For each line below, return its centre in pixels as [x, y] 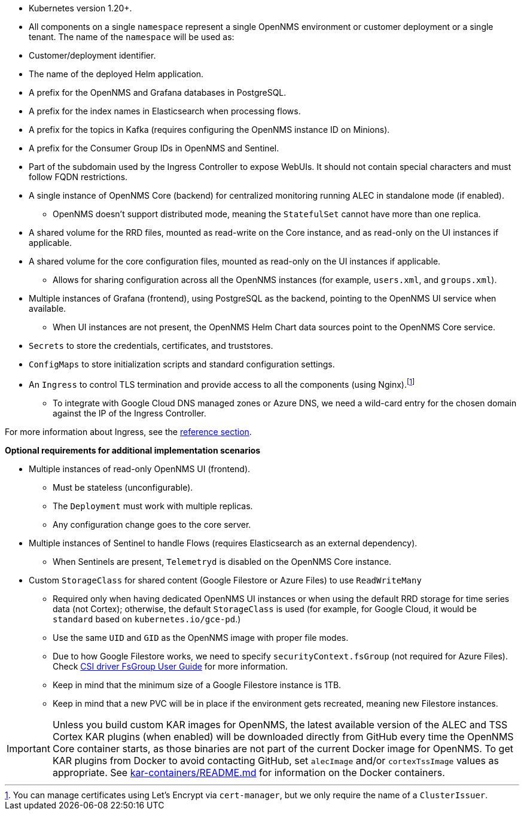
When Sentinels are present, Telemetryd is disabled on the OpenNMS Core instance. [222, 561]
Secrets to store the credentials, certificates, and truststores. [151, 346]
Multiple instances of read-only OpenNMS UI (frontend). [140, 469]
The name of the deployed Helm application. [116, 74]
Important [28, 748]
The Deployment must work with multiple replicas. [153, 506]
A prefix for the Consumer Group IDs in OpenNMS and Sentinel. [154, 148]
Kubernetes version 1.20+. [80, 8]
